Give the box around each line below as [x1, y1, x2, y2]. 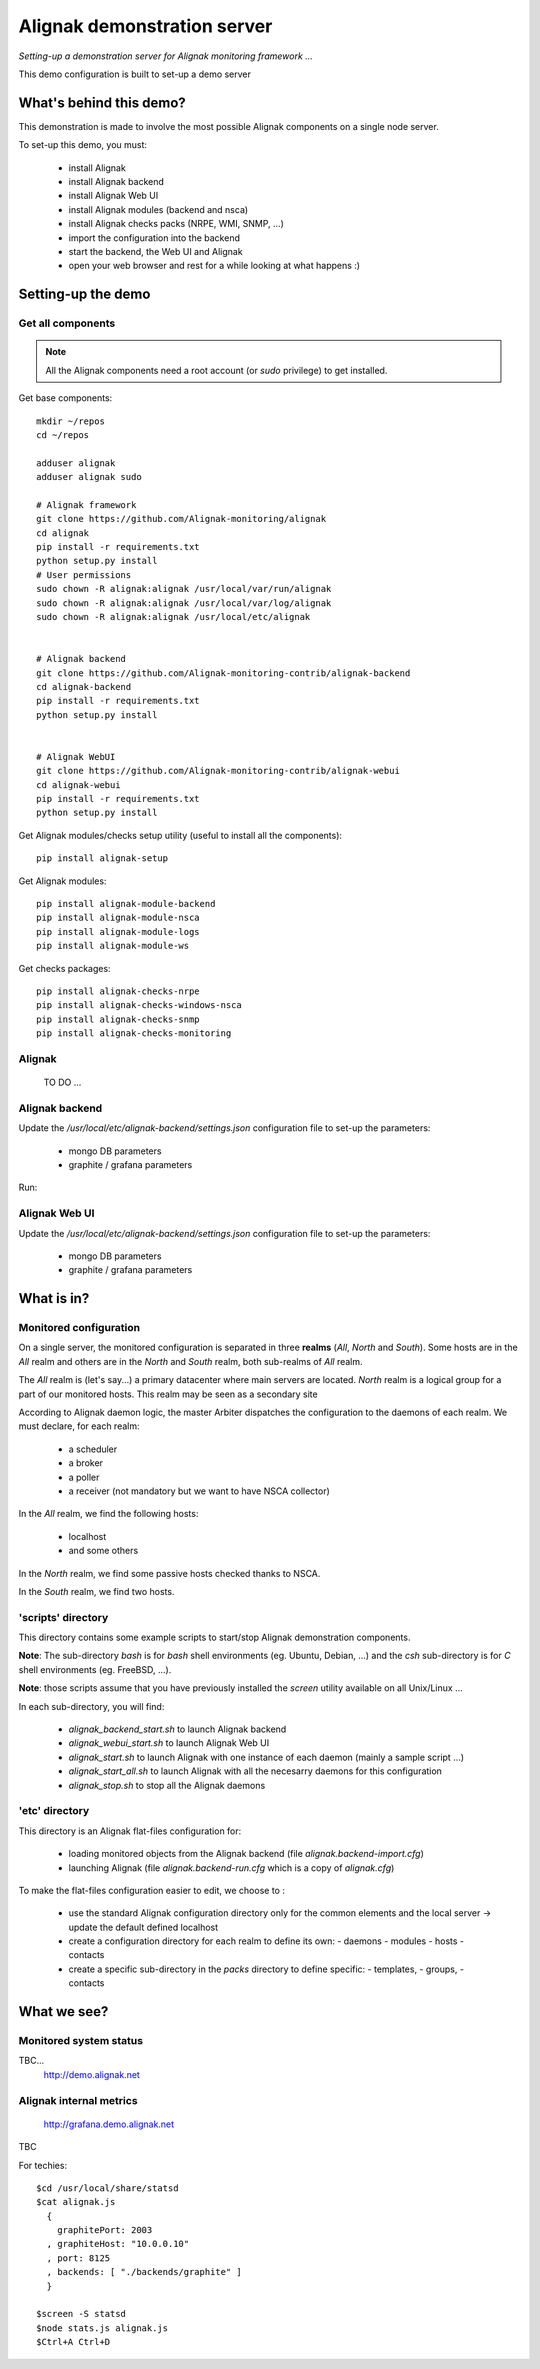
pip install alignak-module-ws [36, 940, 190, 952]
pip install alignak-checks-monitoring [36, 1028, 232, 1039]
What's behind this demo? [18, 94, 187, 111]
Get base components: [18, 392, 113, 404]
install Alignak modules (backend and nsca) [68, 203, 249, 215]
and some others [68, 1545, 139, 1557]
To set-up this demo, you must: [18, 139, 148, 151]
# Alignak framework [36, 499, 137, 510]
